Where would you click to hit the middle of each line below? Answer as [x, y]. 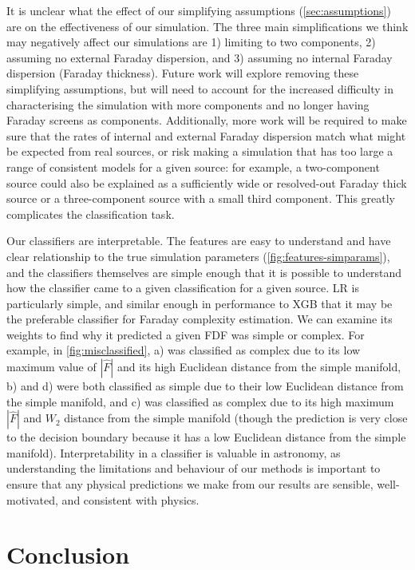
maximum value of [51, 367]
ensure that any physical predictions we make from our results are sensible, [190, 484]
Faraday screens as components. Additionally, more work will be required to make [207, 120]
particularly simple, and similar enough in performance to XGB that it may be [200, 303]
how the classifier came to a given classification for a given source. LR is [183, 288]
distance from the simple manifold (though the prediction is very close [236, 418]
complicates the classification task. [91, 214]
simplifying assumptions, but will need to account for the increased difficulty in [200, 88]
